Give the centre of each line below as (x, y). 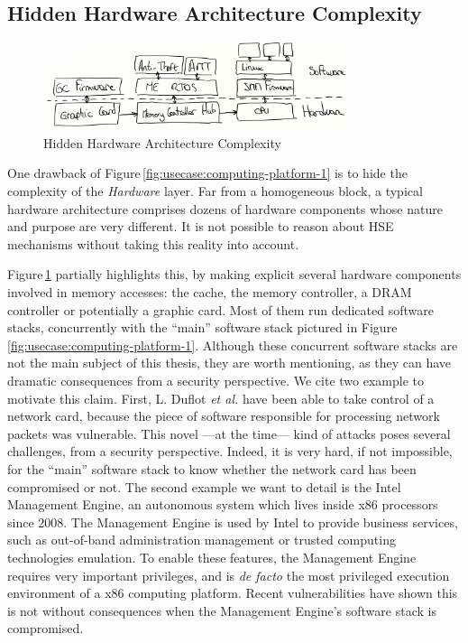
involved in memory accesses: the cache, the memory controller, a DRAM (210, 292)
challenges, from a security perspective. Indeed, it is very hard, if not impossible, (230, 451)
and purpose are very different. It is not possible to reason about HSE (201, 226)
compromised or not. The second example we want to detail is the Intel (204, 486)
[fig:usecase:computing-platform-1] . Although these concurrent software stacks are (233, 345)
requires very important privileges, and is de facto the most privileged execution (229, 575)
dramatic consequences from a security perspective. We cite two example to (216, 380)
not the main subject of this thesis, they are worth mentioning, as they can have (229, 363)
